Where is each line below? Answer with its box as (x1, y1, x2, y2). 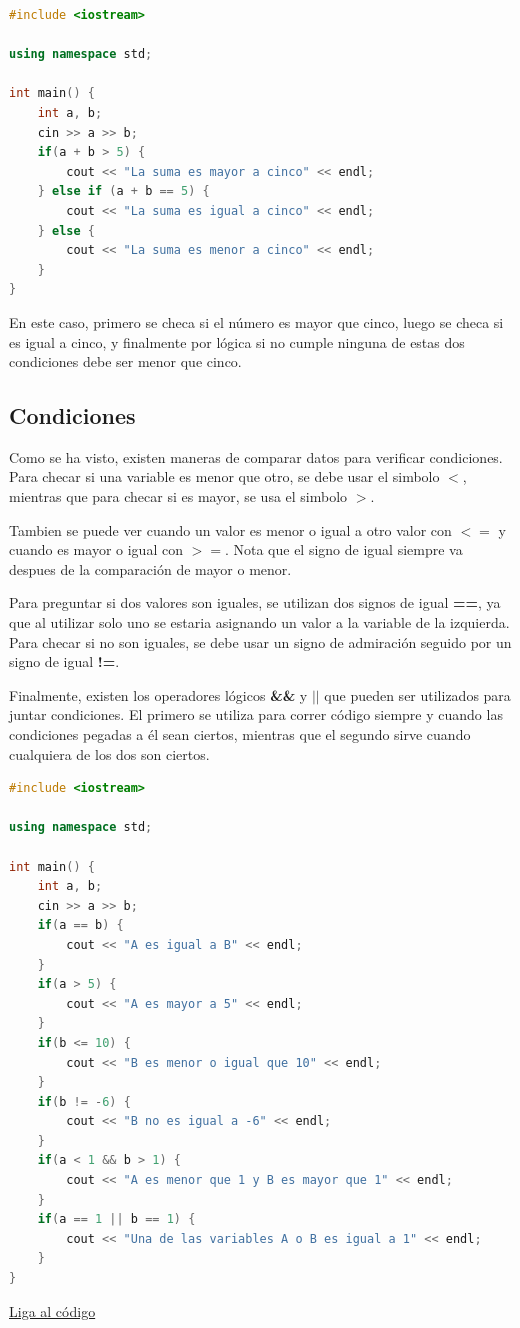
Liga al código (9, 1300, 96, 1321)
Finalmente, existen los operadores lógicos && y (9, 684, 308, 705)
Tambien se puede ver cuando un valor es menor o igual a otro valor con (9, 519, 452, 540)
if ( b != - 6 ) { (37, 1094, 131, 1109)
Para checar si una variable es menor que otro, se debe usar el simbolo (9, 466, 440, 487)
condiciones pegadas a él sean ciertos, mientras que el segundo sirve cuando (9, 724, 471, 745)
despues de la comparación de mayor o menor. (9, 558, 292, 579)
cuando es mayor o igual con (9, 539, 183, 560)
